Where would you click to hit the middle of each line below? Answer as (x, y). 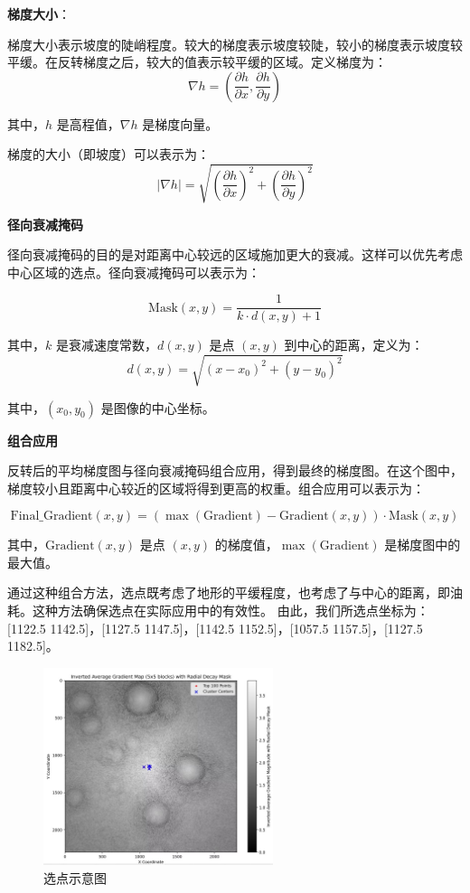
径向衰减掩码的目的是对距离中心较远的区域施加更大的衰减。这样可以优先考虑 (235, 254)
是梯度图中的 (423, 545)
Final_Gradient (52, 517)
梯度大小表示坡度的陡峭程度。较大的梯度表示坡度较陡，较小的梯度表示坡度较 (235, 44)
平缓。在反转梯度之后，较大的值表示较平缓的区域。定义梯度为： (197, 62)
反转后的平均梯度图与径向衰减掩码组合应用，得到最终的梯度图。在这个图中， (235, 470)
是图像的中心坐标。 (158, 407)
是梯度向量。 (180, 123)
